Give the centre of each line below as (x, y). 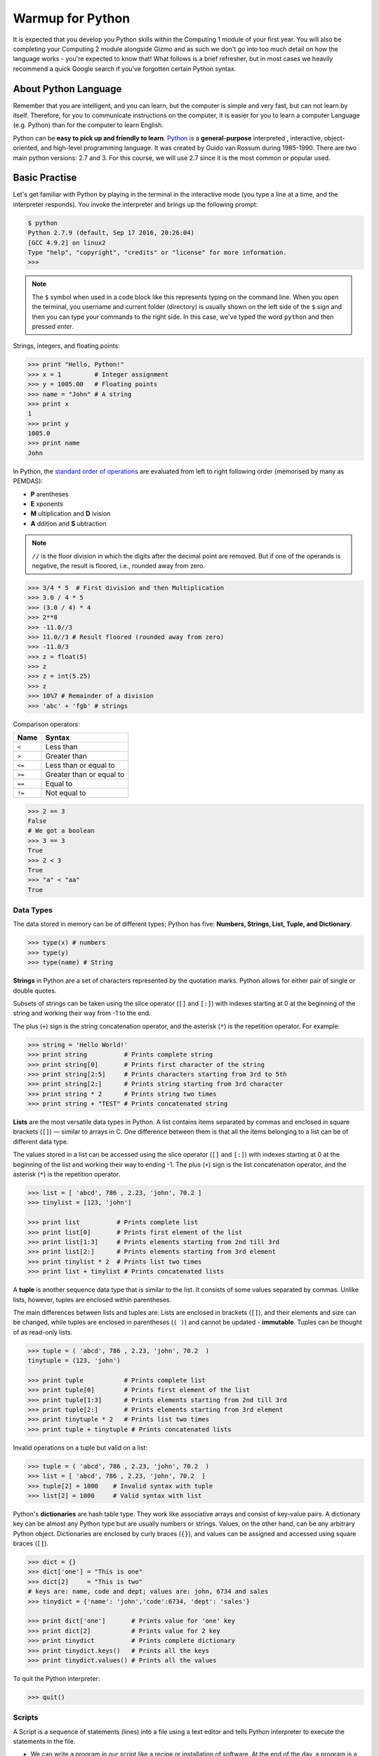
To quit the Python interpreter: (56, 1678)
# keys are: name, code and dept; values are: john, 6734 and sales (148, 1592)
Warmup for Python (72, 18)
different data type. (41, 1141)
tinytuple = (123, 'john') (74, 1361)
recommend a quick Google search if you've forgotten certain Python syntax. (125, 68)
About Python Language (67, 89)
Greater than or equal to (85, 775)
